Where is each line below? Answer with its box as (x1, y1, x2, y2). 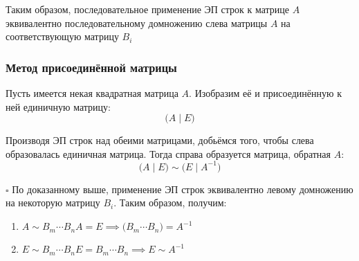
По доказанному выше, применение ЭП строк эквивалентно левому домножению (12, 181, 353, 196)
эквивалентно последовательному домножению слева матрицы (6, 15, 268, 30)
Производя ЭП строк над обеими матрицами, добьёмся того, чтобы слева (6, 133, 314, 147)
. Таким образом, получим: (113, 195, 227, 210)
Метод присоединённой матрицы (6, 58, 177, 75)
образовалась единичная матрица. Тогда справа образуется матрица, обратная (6, 146, 331, 161)
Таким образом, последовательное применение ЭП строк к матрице (6, 2, 290, 16)
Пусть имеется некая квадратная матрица (6, 86, 178, 100)
